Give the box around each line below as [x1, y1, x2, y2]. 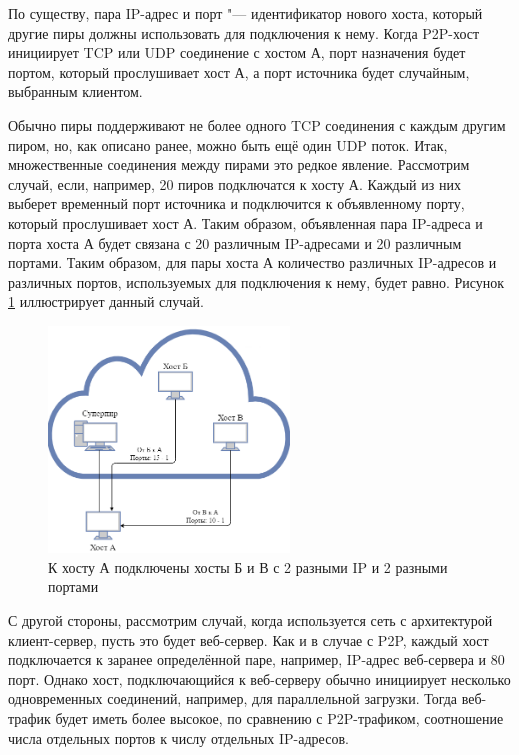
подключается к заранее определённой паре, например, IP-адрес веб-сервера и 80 [8, 649, 505, 670]
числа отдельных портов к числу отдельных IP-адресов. [8, 727, 349, 748]
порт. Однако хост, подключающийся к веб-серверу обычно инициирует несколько [8, 668, 511, 689]
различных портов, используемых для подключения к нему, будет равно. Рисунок [8, 271, 505, 292]
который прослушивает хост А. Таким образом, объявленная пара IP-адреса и [8, 212, 483, 233]
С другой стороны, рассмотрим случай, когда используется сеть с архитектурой [8, 609, 493, 630]
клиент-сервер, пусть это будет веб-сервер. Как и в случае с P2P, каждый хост [8, 629, 489, 650]
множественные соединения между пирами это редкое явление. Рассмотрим [8, 154, 470, 175]
